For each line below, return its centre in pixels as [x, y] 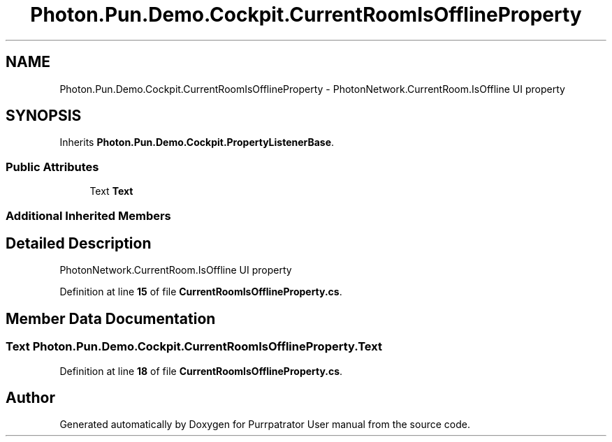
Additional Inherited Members [88, 215]
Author [30, 398]
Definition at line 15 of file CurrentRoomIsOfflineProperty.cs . [201, 292]
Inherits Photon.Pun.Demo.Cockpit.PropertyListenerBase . [197, 142]
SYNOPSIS [44, 116]
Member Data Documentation [111, 318]
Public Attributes [52, 167]
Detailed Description [79, 243]
